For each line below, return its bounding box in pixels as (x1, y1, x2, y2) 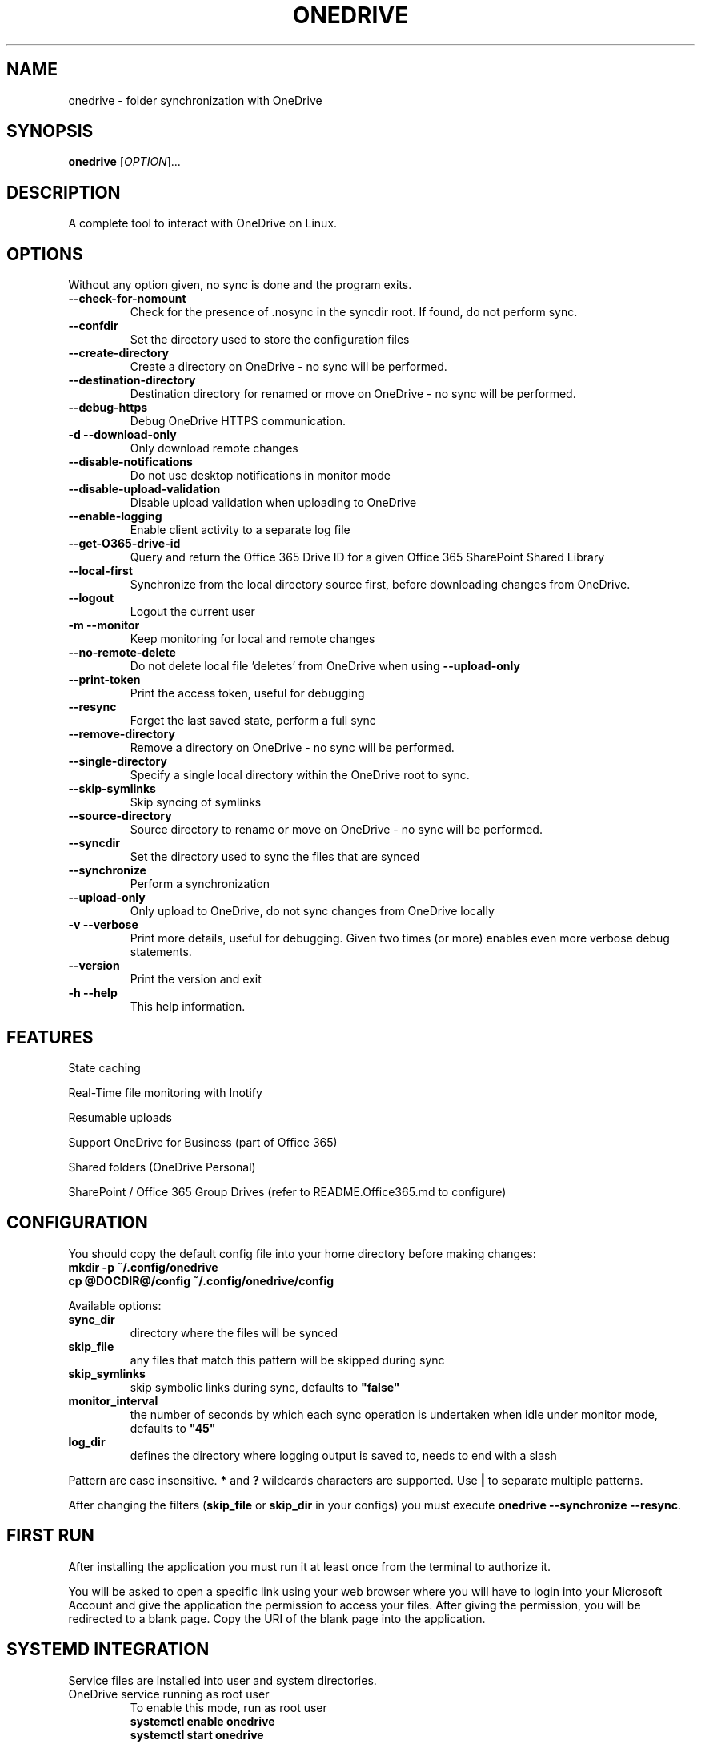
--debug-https (68, 400, 148, 415)
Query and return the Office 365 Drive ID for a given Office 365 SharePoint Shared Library (130, 550, 605, 565)
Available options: (68, 1298, 162, 1312)
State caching (68, 1060, 141, 1075)
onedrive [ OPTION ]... (68, 155, 181, 169)
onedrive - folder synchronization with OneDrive (68, 93, 322, 107)
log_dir (68, 1434, 106, 1449)
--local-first (68, 564, 133, 578)
